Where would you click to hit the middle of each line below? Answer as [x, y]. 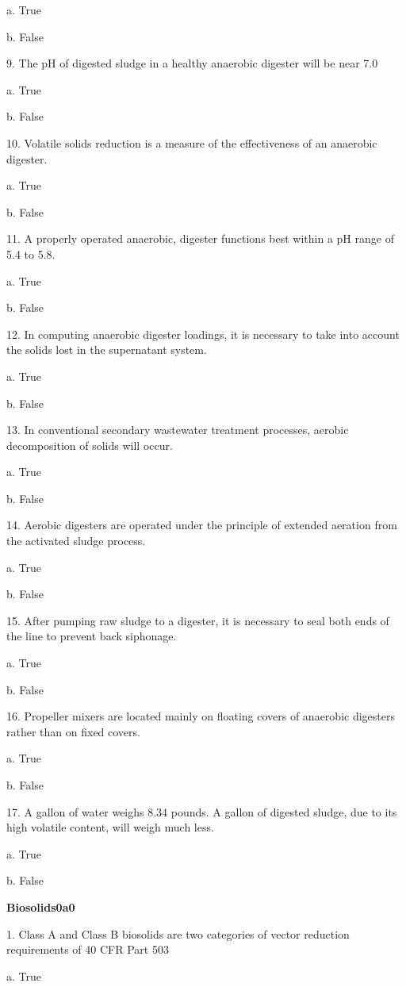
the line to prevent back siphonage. [92, 636]
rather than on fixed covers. [73, 731]
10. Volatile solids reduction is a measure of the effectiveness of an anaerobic [192, 142]
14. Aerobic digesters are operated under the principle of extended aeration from [202, 525]
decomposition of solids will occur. [90, 445]
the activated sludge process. [76, 541]
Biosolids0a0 [41, 906]
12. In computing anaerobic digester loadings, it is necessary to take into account [203, 334]
